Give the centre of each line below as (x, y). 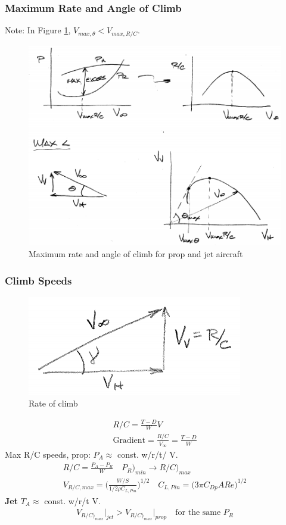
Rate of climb (53, 403)
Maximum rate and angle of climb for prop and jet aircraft (136, 254)
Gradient (129, 440)
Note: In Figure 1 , (38, 30)
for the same (198, 513)
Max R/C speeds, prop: (48, 454)
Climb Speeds (38, 280)
